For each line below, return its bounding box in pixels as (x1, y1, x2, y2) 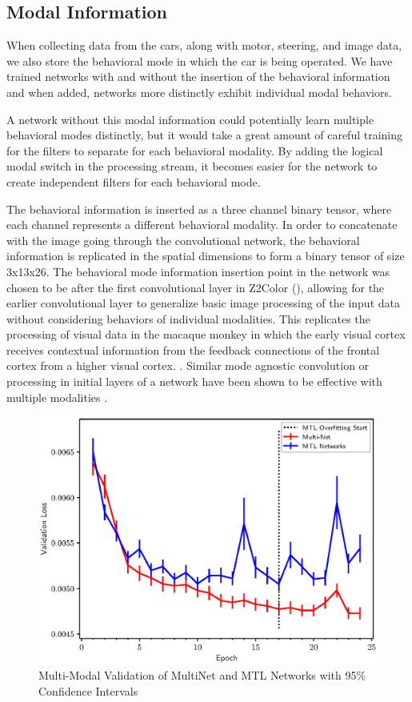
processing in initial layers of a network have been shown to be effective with (6, 373, 382, 390)
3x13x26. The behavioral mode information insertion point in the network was (6, 263, 390, 279)
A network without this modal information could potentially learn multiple (6, 110, 374, 127)
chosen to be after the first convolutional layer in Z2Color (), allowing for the (6, 279, 385, 295)
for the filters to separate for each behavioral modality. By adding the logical (6, 142, 383, 158)
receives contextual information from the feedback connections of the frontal (6, 341, 380, 358)
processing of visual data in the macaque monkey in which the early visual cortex (6, 326, 406, 343)
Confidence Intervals (38, 682, 138, 699)
